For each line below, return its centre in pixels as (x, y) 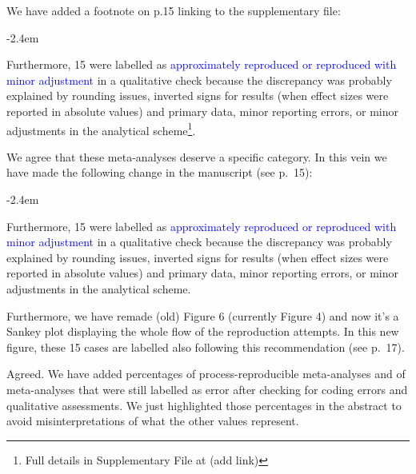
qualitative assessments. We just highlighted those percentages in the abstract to (204, 405)
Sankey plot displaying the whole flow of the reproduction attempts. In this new (203, 331)
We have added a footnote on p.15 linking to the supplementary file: (174, 10)
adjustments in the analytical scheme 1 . (101, 129)
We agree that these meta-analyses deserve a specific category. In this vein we (197, 156)
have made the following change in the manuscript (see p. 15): (160, 172)
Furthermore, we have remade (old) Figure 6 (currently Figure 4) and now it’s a (203, 315)
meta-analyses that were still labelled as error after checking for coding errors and (207, 389)
